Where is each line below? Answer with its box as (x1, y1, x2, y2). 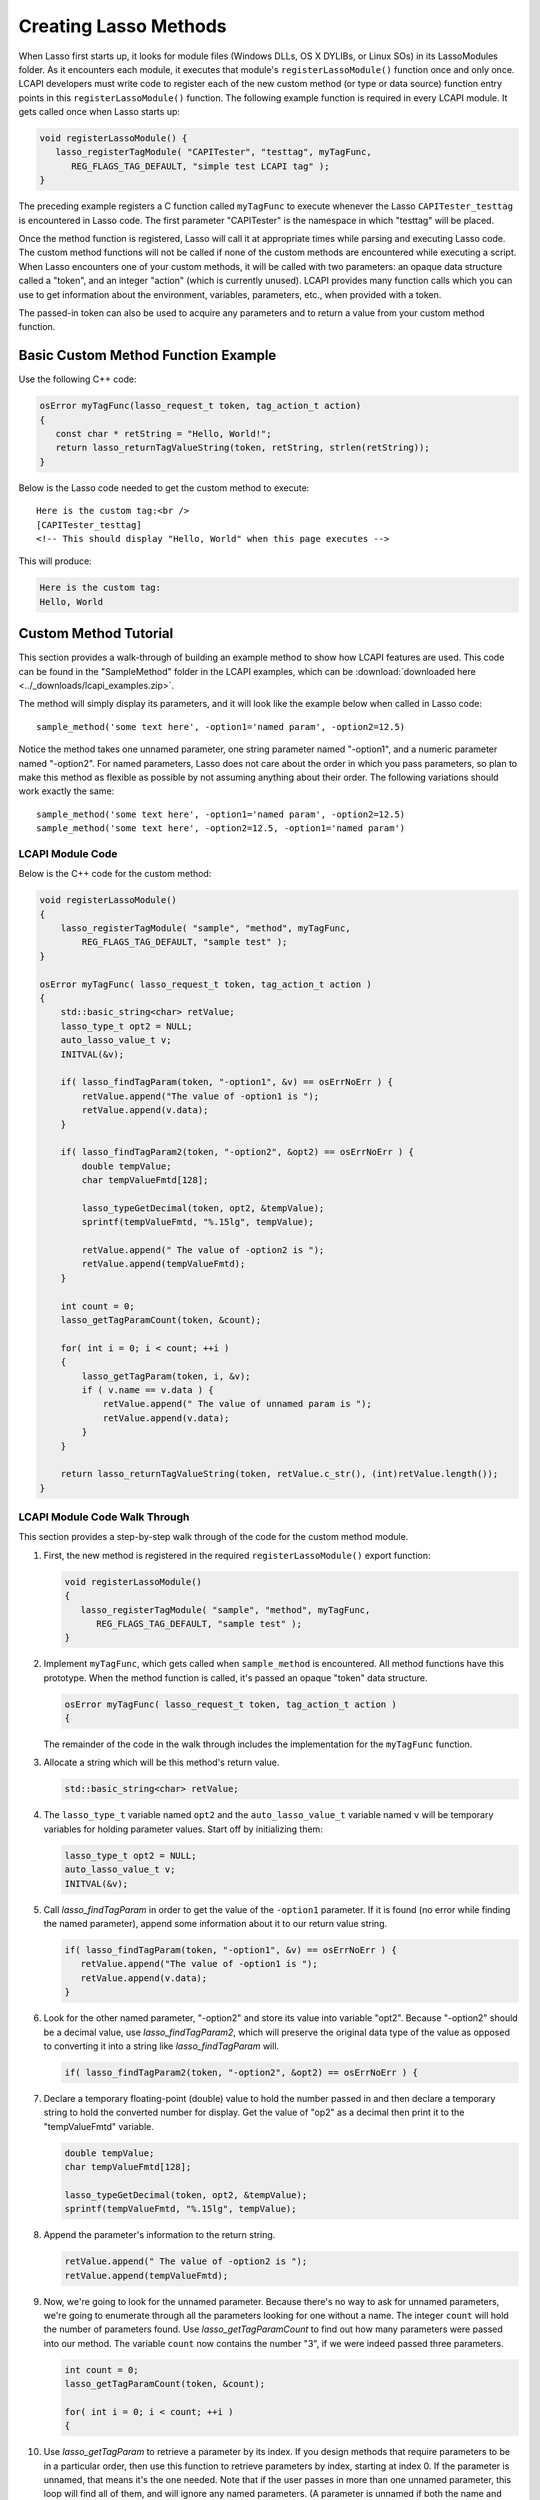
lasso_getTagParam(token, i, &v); (81, 1370, 251, 1382)
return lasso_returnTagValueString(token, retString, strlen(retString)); (55, 442, 430, 454)
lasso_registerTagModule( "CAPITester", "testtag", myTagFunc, (55, 146, 372, 158)
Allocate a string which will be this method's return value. (43, 1756, 280, 1769)
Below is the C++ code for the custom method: (18, 868, 212, 880)
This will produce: (18, 555, 92, 567)
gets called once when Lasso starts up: (18, 106, 180, 118)
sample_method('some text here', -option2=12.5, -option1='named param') (36, 823, 406, 834)
